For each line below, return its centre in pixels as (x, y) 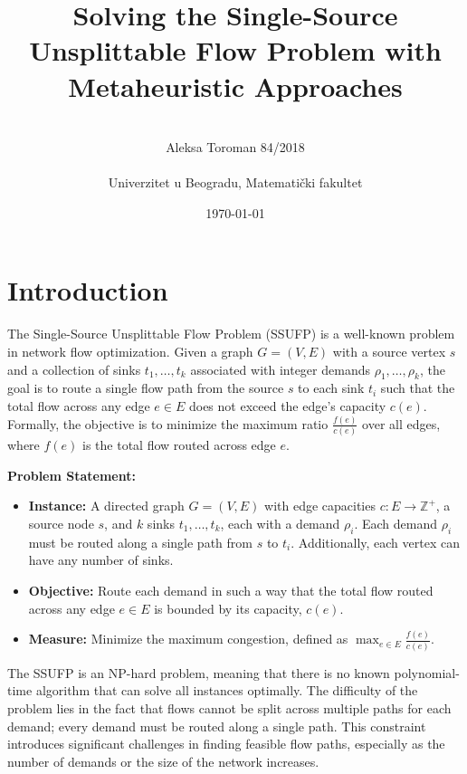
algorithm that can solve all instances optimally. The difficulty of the (227, 690)
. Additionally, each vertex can (375, 542)
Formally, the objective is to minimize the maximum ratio (168, 423)
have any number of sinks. (101, 560)
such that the (418, 388)
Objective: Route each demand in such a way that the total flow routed (231, 590)
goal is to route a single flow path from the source (146, 388)
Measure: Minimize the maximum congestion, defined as (188, 639)
